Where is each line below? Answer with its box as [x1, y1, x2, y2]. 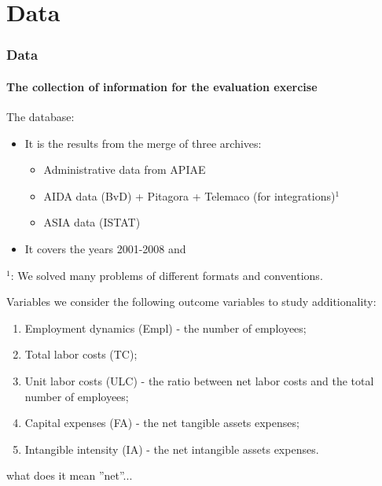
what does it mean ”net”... [6, 467, 133, 484]
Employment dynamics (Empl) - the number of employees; [24, 319, 307, 336]
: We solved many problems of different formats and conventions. [10, 267, 323, 283]
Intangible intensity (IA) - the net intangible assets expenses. [24, 440, 319, 457]
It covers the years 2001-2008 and [24, 240, 186, 256]
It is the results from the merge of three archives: [24, 134, 262, 151]
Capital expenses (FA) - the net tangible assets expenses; [24, 414, 299, 431]
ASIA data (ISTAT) [43, 214, 141, 230]
